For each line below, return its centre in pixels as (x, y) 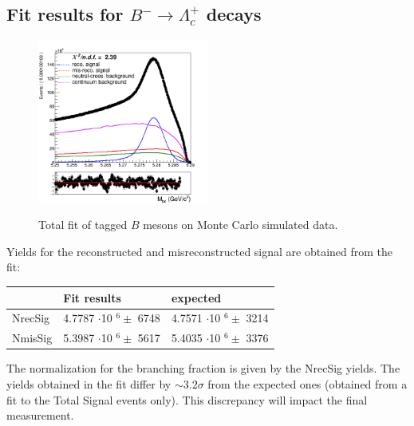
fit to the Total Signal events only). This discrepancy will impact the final (187, 399)
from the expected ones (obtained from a (308, 383)
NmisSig (32, 338)
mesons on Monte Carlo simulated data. (241, 225)
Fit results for (65, 14)
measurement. (40, 415)
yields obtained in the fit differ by (89, 383)
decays (234, 14)
